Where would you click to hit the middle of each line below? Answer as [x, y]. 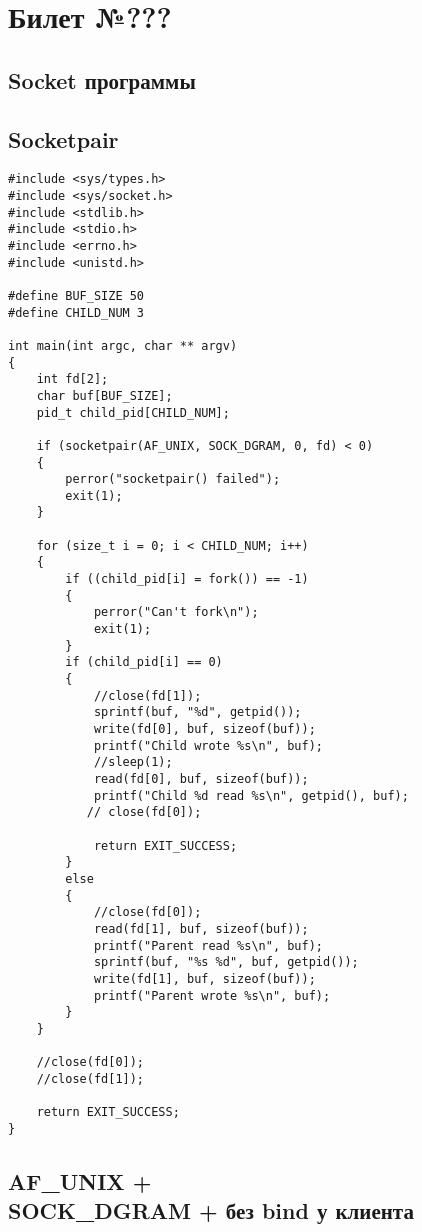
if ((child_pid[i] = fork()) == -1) [187, 579]
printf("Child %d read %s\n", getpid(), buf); [251, 795]
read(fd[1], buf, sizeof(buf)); [201, 928]
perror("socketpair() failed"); [173, 479]
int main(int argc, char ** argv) [123, 345]
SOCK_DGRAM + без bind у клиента [211, 1210]
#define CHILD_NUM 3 [76, 312]
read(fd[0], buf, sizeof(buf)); [201, 778]
